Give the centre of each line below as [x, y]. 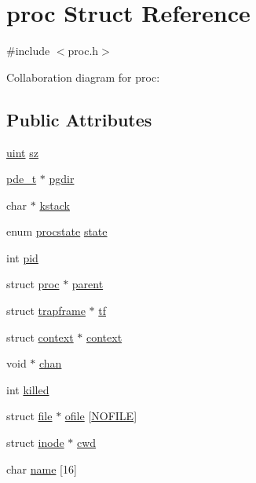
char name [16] [42, 468]
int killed [28, 389]
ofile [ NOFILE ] [101, 416]
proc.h [83, 51]
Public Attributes [79, 119]
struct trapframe [46, 311]
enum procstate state [57, 231]
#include [28, 51]
